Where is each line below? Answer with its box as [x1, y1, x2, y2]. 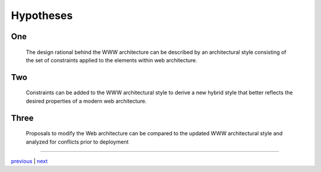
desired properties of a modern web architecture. [26, 97, 147, 104]
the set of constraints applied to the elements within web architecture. [26, 56, 197, 63]
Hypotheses [11, 9, 73, 22]
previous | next [11, 157, 48, 164]
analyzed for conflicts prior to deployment [26, 138, 129, 145]
